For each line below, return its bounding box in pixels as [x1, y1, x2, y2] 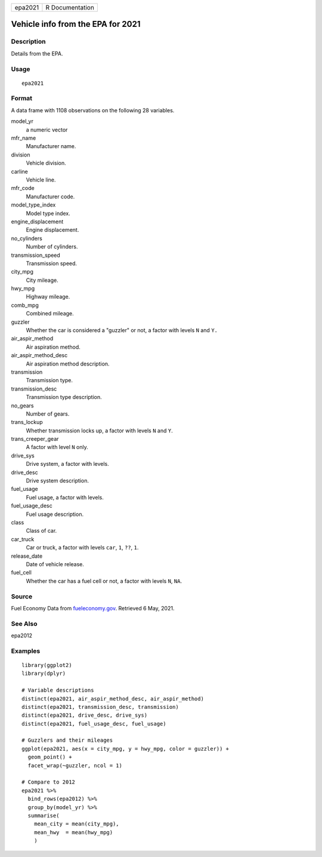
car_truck [11, 535, 35, 543]
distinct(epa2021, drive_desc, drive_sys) [21, 712, 148, 719]
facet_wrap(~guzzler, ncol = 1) [27, 762, 122, 769]
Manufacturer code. [26, 193, 75, 200]
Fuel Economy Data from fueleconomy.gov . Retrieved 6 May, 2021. [11, 604, 175, 612]
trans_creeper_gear [11, 435, 59, 443]
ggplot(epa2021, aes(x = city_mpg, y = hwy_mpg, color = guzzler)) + [21, 745, 230, 752]
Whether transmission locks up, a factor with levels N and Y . [26, 427, 173, 434]
